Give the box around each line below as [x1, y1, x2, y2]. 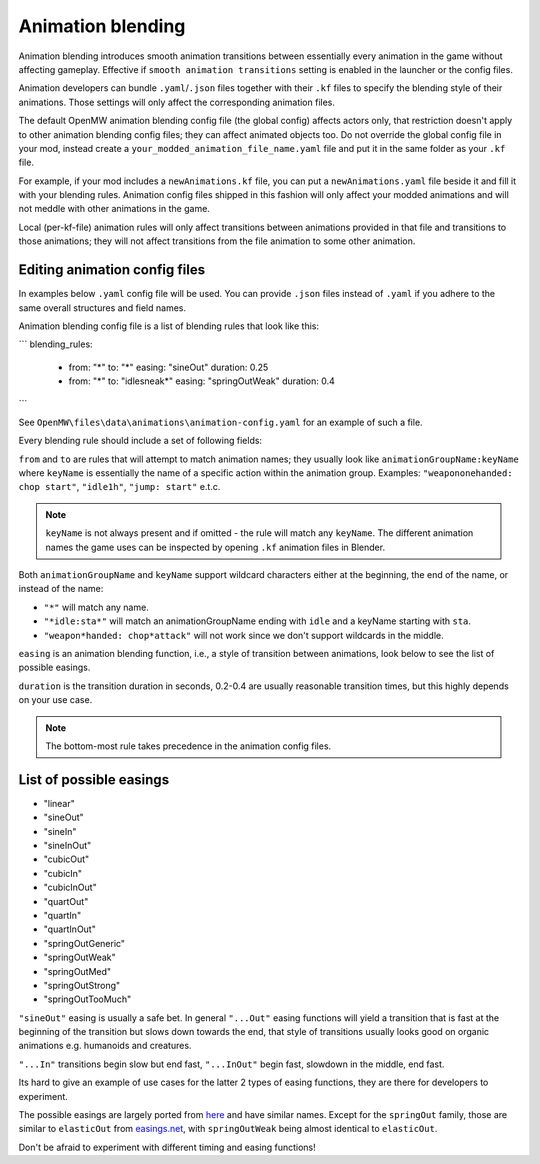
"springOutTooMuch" [43, 993, 132, 1005]
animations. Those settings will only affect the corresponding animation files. [18, 96, 335, 108]
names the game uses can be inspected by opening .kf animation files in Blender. [45, 541, 385, 553]
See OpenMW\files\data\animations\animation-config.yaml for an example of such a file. [18, 416, 424, 428]
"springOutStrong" [43, 979, 121, 991]
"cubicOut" [43, 853, 90, 865]
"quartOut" [43, 895, 89, 907]
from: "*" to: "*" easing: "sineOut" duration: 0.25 [68, 361, 269, 373]
